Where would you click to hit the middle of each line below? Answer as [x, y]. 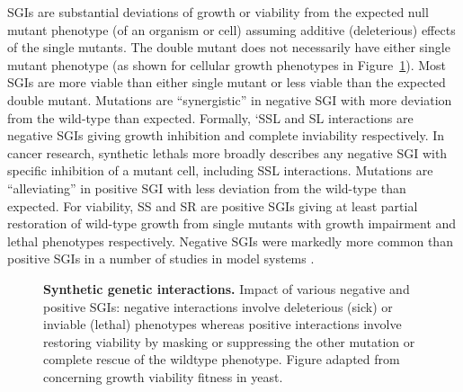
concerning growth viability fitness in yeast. [163, 376]
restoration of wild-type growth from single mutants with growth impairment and [232, 223]
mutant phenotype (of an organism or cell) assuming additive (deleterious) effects [231, 29]
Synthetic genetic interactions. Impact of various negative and [227, 288]
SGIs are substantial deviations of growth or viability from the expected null [218, 12]
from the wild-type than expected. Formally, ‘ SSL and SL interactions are [210, 117]
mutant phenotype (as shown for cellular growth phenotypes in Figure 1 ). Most [227, 64]
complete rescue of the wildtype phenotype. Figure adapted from [222, 359]
